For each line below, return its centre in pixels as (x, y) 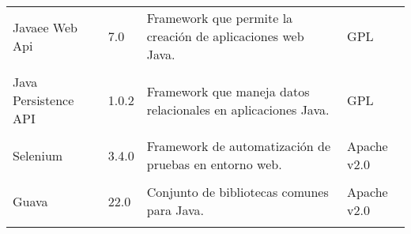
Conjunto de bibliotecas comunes (238, 192)
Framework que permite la (220, 18)
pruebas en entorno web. (214, 164)
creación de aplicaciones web (225, 36)
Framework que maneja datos (228, 91)
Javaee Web (45, 27)
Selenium (38, 155)
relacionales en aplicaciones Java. (238, 109)
